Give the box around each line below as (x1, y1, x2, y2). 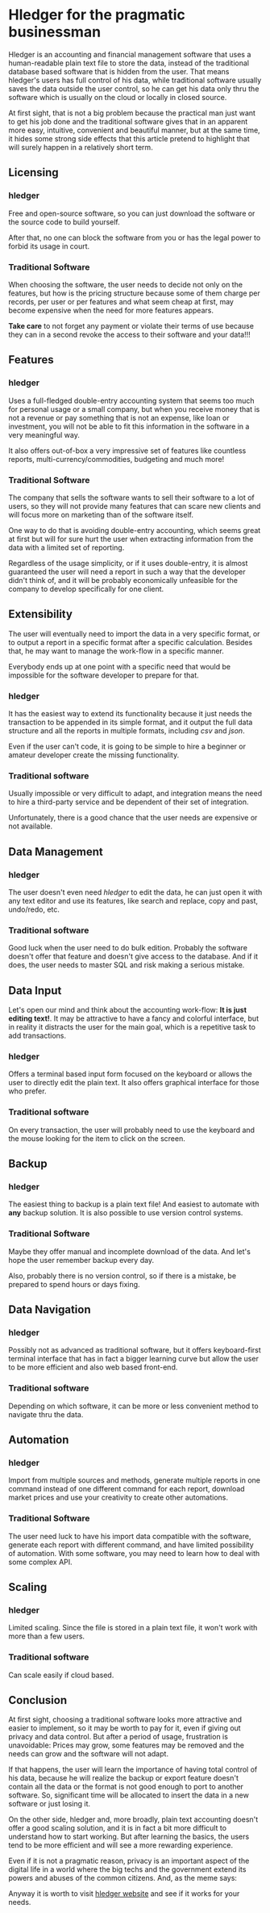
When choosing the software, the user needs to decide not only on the (8, 279, 243, 289)
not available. (8, 821, 53, 831)
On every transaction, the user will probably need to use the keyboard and (8, 1125, 255, 1135)
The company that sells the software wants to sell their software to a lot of (8, 493, 255, 502)
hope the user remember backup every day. (8, 1255, 155, 1265)
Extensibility (8, 607, 73, 621)
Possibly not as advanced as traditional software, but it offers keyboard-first (8, 1345, 262, 1355)
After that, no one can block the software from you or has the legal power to (8, 233, 261, 242)
